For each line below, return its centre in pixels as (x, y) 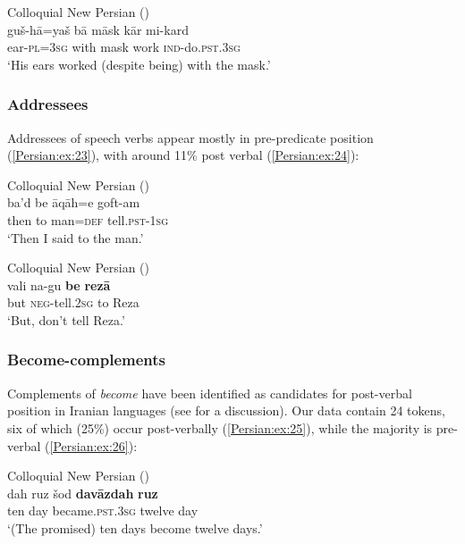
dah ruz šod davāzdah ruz (83, 493)
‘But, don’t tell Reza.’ (66, 319)
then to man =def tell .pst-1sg (88, 219)
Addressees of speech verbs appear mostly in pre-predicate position (190, 137)
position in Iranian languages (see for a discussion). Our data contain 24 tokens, (226, 410)
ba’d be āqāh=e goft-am (74, 202)
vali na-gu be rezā (59, 285)
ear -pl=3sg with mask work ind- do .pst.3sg (124, 47)
